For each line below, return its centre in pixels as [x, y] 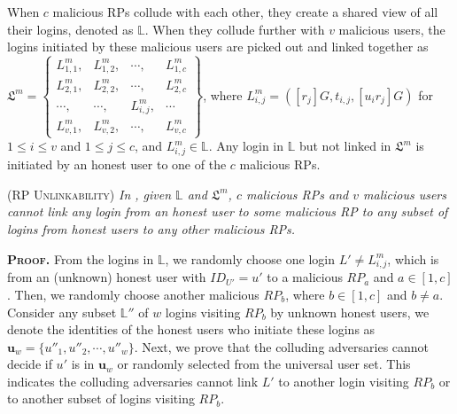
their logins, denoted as [70, 29]
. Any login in [246, 146]
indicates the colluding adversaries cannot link [133, 381]
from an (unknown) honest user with [107, 277]
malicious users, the [392, 29]
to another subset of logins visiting [101, 398]
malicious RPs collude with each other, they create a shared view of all [245, 12]
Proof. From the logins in [81, 258]
